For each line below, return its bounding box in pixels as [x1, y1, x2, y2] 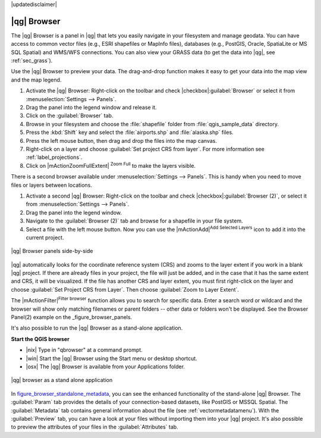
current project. [26, 234, 64, 241]
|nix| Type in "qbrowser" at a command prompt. [26, 346, 143, 353]
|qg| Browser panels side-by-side [11, 248, 93, 255]
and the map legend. [11, 76, 62, 83]
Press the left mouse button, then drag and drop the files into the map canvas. [26, 137, 217, 144]
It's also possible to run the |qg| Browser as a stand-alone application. [11, 324, 183, 331]
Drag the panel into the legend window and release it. [26, 104, 157, 111]
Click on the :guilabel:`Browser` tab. [26, 112, 114, 119]
